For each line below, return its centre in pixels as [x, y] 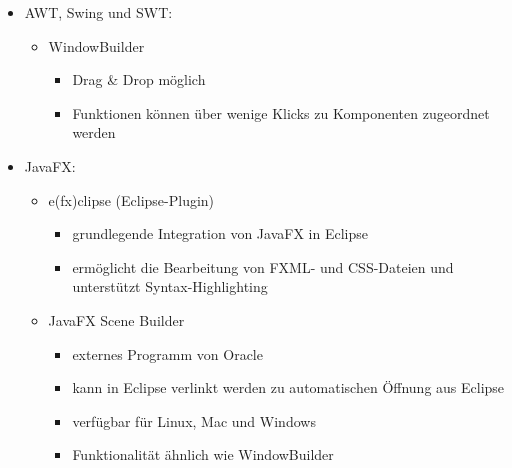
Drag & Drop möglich [139, 79]
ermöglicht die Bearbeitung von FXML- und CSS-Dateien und [263, 266]
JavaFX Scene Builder [116, 319]
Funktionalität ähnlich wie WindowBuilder [203, 454]
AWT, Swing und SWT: [98, 12]
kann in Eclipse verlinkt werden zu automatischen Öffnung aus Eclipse [288, 387]
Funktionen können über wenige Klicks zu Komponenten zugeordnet [281, 112]
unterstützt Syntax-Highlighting [170, 286]
